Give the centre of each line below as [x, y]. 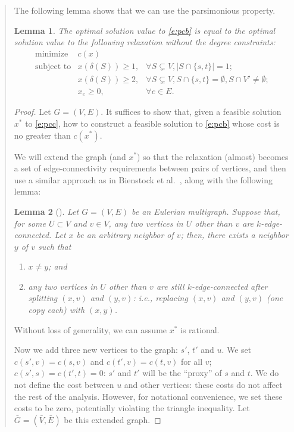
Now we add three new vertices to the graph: [96, 350]
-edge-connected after [229, 286]
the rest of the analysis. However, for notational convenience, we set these [148, 396]
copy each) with [57, 310]
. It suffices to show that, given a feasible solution [191, 112]
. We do [265, 373]
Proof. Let [32, 112]
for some [30, 223]
